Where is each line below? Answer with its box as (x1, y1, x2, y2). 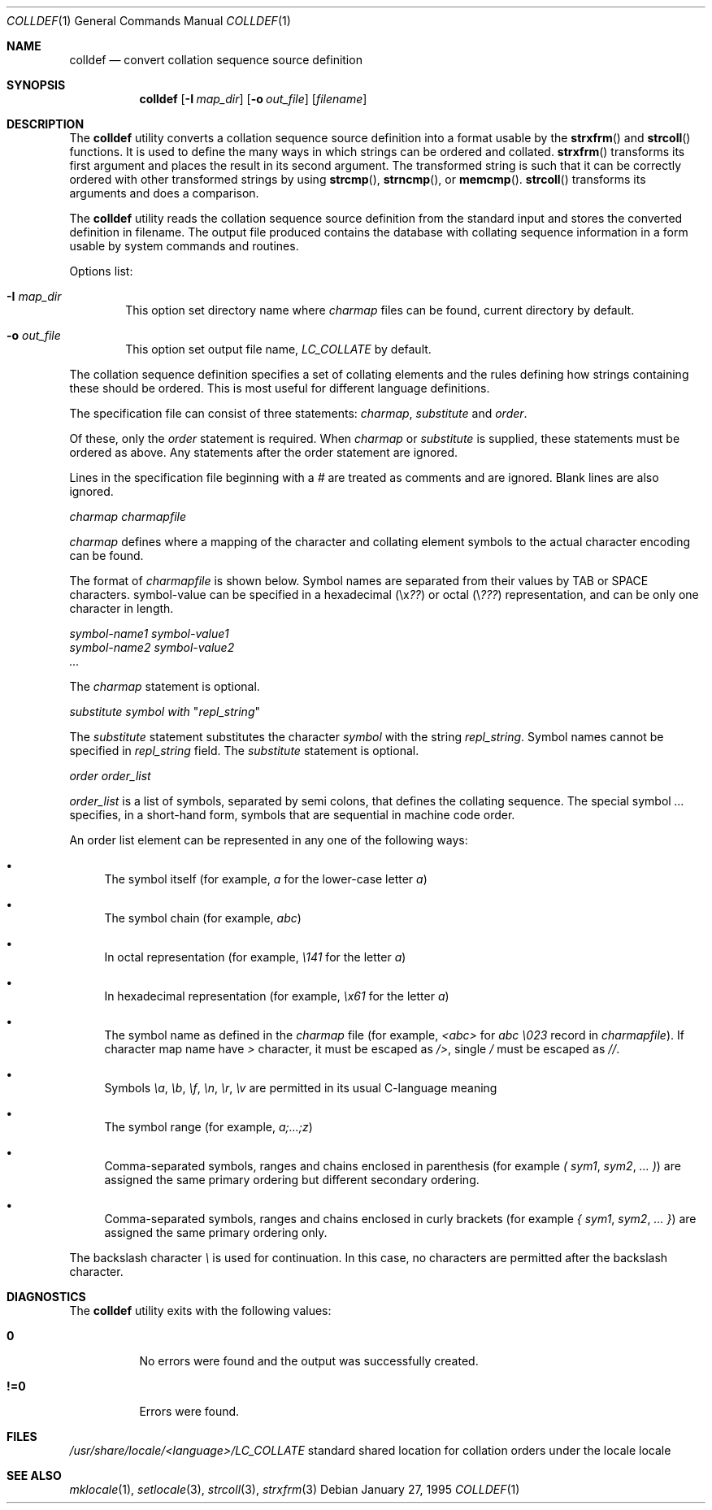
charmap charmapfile (69, 510, 187, 523)
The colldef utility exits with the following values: (69, 1304, 332, 1317)
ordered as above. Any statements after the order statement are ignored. (69, 445, 458, 459)
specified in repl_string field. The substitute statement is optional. (69, 744, 419, 757)
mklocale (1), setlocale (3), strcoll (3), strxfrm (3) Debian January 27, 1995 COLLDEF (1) (69, 1482, 520, 1496)
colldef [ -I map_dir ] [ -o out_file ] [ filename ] (139, 92, 367, 106)
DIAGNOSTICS (7, 1290, 86, 1304)
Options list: (69, 264, 133, 278)
